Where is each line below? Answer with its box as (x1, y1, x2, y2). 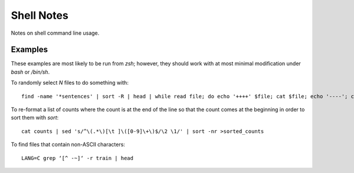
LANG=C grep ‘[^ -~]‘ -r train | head (21, 155, 134, 161)
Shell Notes (11, 9, 69, 22)
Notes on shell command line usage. (11, 29, 100, 36)
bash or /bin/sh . (11, 68, 50, 75)
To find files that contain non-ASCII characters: (11, 141, 125, 148)
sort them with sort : (11, 114, 59, 121)
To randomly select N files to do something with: (11, 79, 129, 86)
